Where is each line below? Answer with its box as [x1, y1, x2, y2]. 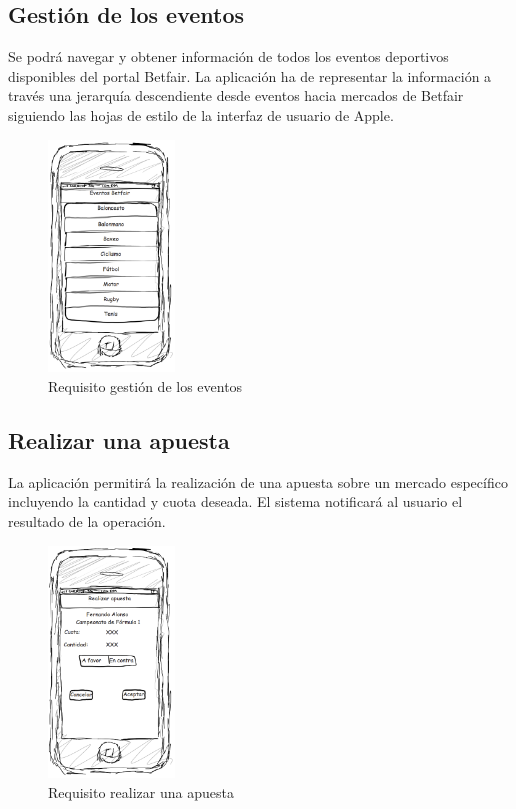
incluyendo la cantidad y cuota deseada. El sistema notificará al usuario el [8, 491, 463, 512]
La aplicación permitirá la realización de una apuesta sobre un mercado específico [8, 471, 508, 492]
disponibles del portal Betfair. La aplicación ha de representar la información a [8, 65, 492, 86]
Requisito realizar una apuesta [48, 781, 234, 802]
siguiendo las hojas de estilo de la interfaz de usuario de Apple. [8, 104, 394, 125]
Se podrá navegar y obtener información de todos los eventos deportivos [8, 46, 449, 67]
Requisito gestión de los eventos [48, 376, 243, 397]
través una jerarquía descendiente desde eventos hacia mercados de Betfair [8, 85, 464, 106]
